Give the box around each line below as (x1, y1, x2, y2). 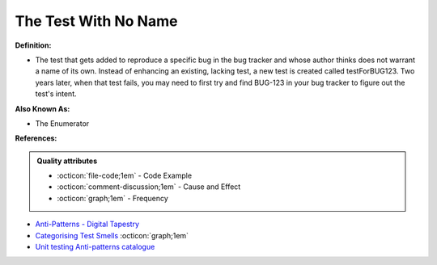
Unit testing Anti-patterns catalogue (35, 242, 155, 252)
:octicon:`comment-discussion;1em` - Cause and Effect (57, 182, 241, 191)
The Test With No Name (15, 12, 178, 30)
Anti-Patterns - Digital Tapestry (35, 219, 140, 229)
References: (15, 133, 57, 143)
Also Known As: (15, 103, 70, 113)
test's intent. (35, 89, 77, 99)
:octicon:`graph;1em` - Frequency (57, 193, 169, 203)
